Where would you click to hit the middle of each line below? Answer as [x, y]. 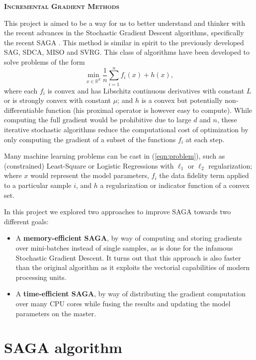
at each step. [205, 139]
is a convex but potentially [182, 100]
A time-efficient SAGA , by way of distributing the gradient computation [130, 294]
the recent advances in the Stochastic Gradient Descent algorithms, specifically [124, 33]
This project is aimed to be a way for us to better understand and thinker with [125, 23]
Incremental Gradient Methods [62, 6]
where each [21, 90]
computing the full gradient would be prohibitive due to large [98, 120]
